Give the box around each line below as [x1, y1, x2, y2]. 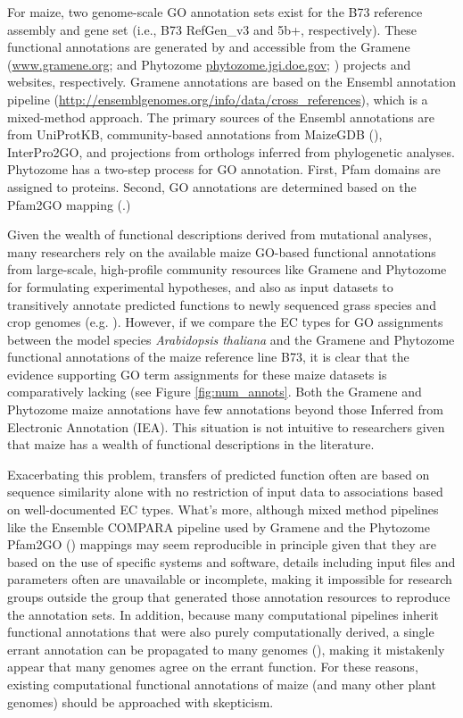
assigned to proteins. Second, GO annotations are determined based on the [7, 177, 417, 196]
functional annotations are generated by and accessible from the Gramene [7, 38, 410, 56]
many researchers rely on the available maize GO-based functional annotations [7, 242, 436, 261]
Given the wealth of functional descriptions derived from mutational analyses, [7, 225, 432, 244]
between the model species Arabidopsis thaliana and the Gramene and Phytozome [7, 330, 455, 348]
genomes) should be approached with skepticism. [7, 692, 274, 711]
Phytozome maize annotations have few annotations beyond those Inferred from [7, 400, 443, 419]
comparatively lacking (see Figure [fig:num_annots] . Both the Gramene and [7, 382, 422, 401]
